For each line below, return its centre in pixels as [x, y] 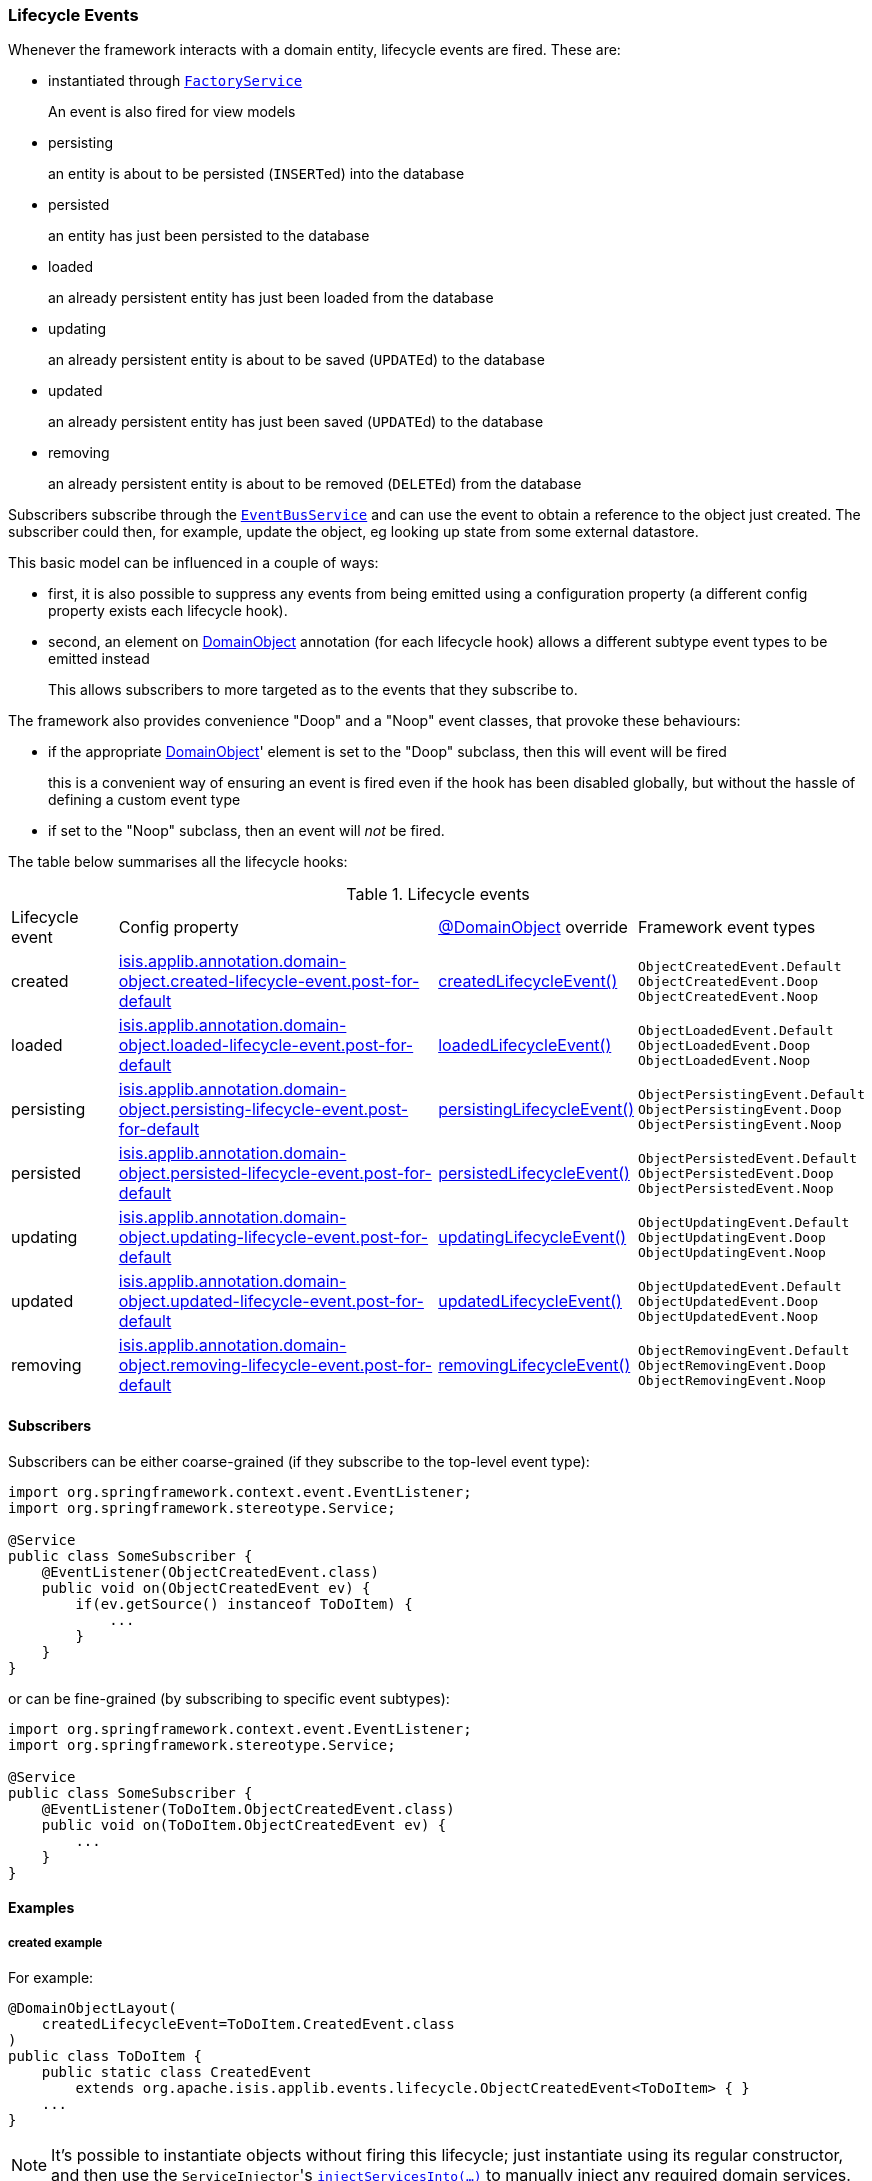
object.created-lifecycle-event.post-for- [269, 981]
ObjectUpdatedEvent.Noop [728, 1316]
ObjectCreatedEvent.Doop [728, 981]
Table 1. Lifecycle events [438, 894]
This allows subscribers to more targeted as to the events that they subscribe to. [313, 690]
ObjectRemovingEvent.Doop [732, 1365]
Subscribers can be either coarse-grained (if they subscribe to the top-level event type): [299, 1461]
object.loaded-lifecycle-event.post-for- [266, 1045]
